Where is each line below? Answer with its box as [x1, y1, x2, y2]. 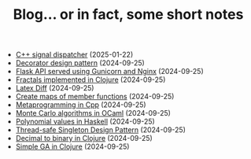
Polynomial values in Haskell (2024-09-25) [15, 116, 155, 127]
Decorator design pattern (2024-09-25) [15, 58, 146, 68]
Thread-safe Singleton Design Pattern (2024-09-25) [15, 125, 186, 135]
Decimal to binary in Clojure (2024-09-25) [15, 134, 153, 143]
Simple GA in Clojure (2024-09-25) [15, 142, 130, 151]
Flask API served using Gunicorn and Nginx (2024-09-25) [15, 67, 204, 76]
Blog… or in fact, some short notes [13, 6, 244, 24]
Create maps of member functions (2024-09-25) [15, 92, 175, 102]
